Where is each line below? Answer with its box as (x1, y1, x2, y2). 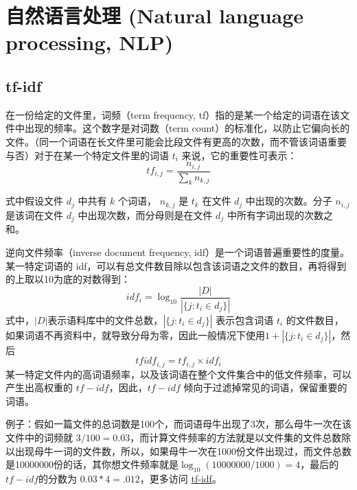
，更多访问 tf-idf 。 (139, 471, 222, 486)
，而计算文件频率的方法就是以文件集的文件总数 (130, 430, 342, 445)
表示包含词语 (216, 312, 274, 327)
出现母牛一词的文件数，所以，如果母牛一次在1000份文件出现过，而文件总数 (14, 443, 352, 458)
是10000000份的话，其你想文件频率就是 (5, 457, 178, 471)
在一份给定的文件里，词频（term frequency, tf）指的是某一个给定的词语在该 (5, 107, 341, 121)
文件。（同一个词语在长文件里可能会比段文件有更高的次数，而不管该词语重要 (5, 134, 347, 148)
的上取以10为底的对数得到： (5, 272, 130, 286)
